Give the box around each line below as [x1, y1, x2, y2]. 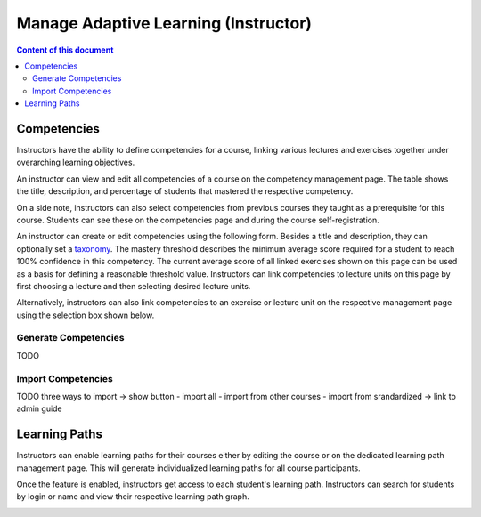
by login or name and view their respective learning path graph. [16, 491, 249, 502]
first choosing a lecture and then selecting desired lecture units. [16, 280, 251, 291]
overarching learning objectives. [16, 157, 135, 168]
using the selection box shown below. [16, 310, 155, 320]
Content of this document [16, 44, 114, 55]
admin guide [16, 403, 62, 414]
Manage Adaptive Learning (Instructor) [16, 13, 312, 33]
